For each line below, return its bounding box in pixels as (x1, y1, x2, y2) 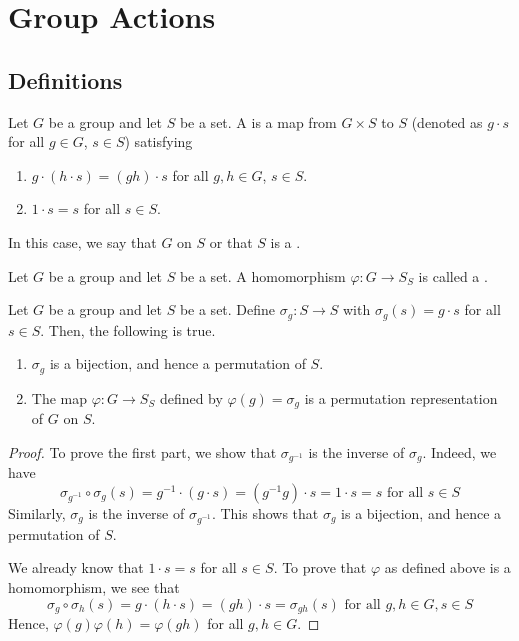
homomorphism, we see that (8, 576, 180, 597)
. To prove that (273, 557, 367, 578)
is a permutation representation (304, 387, 498, 408)
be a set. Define (179, 299, 276, 320)
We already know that (8, 557, 144, 578)
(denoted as (411, 111, 483, 132)
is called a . (418, 265, 488, 286)
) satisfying (124, 131, 193, 152)
